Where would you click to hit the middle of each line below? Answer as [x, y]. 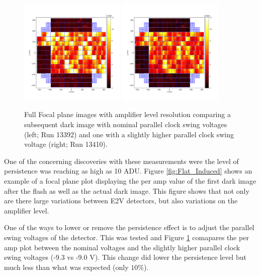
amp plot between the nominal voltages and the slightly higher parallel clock [122, 247]
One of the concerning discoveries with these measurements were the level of [121, 161]
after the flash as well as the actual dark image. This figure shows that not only [127, 190]
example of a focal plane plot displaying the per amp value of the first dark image [130, 180]
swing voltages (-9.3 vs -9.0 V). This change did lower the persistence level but [125, 257]
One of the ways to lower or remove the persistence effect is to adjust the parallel [129, 227]
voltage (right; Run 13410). [66, 144]
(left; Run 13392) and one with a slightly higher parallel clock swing [129, 134]
